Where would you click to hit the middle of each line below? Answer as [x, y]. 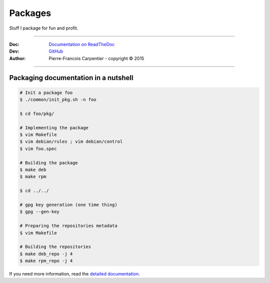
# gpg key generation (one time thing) [68, 205]
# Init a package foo [46, 92]
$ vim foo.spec [38, 149]
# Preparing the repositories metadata [68, 226]
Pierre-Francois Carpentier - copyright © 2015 [96, 58]
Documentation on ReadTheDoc [82, 44]
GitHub [56, 51]
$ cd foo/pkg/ [37, 113]
